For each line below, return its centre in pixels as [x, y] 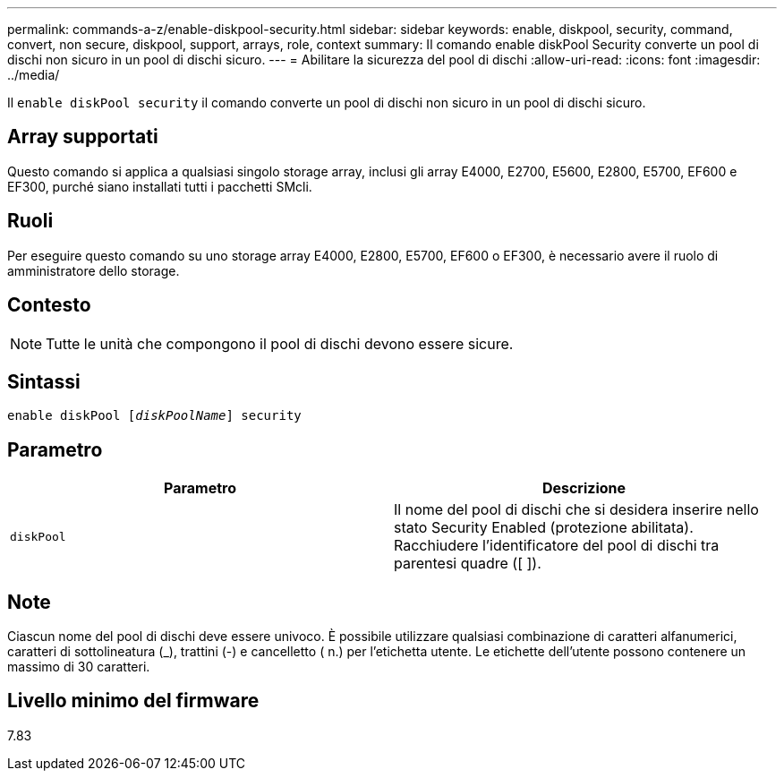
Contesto [49, 305]
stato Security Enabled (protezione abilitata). [544, 528]
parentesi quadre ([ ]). [468, 564]
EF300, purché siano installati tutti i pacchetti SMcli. [160, 186]
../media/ [34, 75]
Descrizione [584, 488]
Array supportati [83, 137]
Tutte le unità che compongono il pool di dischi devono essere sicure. [280, 343]
